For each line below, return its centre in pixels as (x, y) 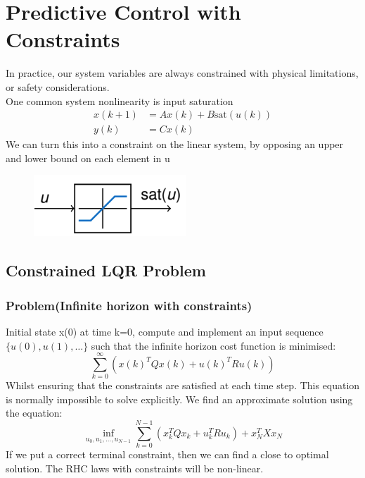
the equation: (34, 413)
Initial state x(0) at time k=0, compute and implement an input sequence (165, 331)
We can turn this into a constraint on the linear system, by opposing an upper (175, 144)
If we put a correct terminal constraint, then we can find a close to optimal (167, 454)
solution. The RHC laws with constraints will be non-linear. (135, 468)
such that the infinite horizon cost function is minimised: (213, 345)
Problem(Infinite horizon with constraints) (129, 305)
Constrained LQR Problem (106, 270)
